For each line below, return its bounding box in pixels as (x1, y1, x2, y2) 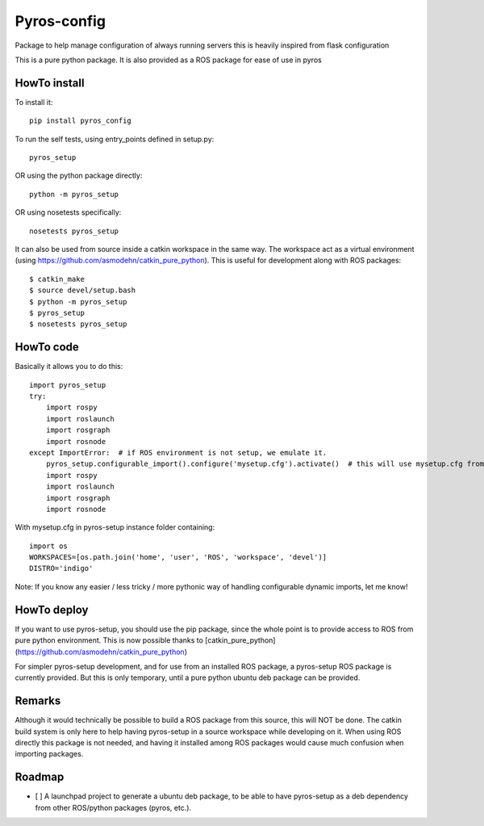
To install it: (15, 97, 53, 107)
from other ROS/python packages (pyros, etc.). (35, 803, 192, 812)
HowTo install (15, 76, 85, 90)
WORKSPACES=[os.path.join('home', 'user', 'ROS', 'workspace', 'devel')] (29, 553, 328, 562)
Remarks (15, 694, 61, 708)
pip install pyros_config (29, 116, 132, 125)
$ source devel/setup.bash (29, 286, 136, 295)
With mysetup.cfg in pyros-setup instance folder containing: (15, 522, 215, 532)
